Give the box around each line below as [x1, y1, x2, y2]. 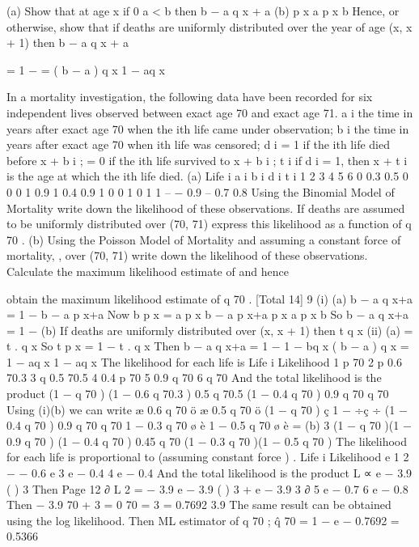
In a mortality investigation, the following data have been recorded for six [6, 88, 373, 105]
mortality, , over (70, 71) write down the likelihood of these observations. [6, 247, 368, 264]
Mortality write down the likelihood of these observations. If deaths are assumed [6, 199, 405, 216]
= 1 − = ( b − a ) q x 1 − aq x [6, 61, 165, 78]
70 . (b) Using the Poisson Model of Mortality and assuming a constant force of [6, 231, 401, 248]
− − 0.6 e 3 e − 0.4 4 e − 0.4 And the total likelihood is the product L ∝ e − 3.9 [6, 464, 413, 481]
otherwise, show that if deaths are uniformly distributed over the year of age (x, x [6, 18, 413, 35]
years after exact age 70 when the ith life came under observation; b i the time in [6, 120, 409, 137]
